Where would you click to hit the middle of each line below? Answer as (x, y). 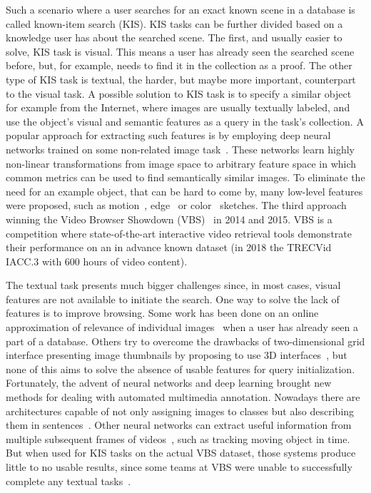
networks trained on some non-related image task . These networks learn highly (180, 149)
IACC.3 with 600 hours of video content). (97, 261)
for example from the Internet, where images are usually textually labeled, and (178, 107)
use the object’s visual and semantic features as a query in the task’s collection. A (185, 121)
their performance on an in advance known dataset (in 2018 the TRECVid (169, 247)
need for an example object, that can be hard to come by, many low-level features (184, 191)
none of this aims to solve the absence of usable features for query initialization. (181, 369)
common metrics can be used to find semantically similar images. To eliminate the (185, 177)
